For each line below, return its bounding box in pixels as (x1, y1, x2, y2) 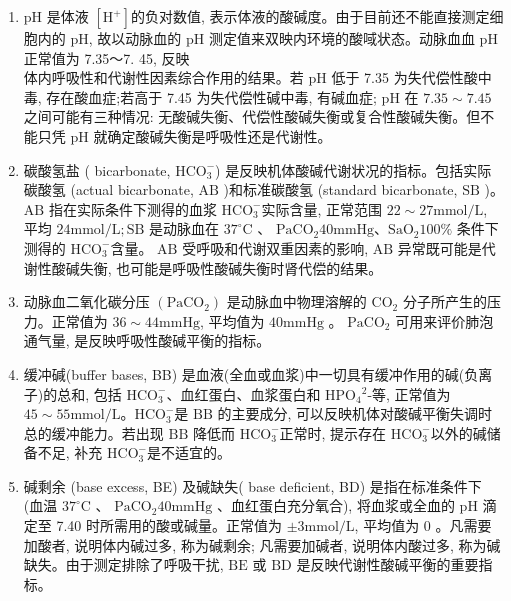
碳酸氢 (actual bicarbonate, (23, 179, 194, 200)
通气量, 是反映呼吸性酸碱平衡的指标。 (23, 330, 271, 351)
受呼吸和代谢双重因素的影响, (182, 237, 369, 258)
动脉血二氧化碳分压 (23, 291, 150, 312)
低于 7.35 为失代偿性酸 (331, 67, 478, 88)
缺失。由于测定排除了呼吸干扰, (23, 554, 224, 575)
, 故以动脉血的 (88, 28, 182, 48)
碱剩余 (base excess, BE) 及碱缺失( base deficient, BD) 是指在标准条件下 (23, 475, 482, 496)
